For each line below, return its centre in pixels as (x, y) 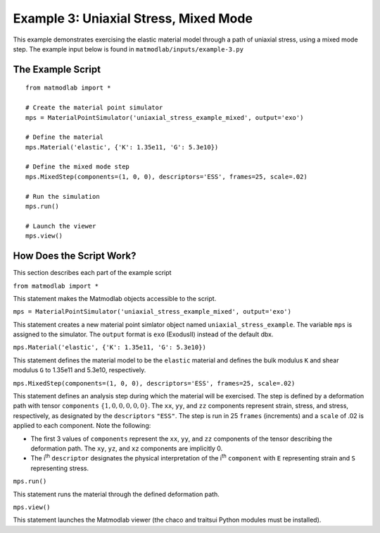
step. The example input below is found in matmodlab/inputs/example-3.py (128, 49)
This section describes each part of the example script (92, 273)
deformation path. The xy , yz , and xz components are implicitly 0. (127, 448)
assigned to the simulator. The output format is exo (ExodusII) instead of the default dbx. (143, 334)
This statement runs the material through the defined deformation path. (116, 494)
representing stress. (60, 468)
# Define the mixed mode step (78, 167)
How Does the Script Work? (75, 256)
